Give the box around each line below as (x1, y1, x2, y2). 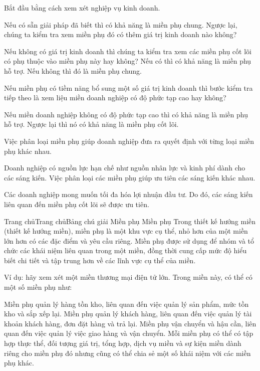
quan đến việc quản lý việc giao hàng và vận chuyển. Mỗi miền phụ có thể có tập (4, 328, 253, 338)
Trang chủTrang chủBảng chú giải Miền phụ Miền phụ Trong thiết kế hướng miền (4, 216, 256, 226)
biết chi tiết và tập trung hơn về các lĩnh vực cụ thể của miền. (4, 255, 196, 265)
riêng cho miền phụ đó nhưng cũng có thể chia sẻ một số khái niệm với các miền (4, 347, 251, 358)
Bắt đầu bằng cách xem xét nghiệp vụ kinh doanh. (4, 3, 160, 13)
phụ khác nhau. (4, 145, 52, 156)
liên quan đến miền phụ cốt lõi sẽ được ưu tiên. (4, 199, 149, 209)
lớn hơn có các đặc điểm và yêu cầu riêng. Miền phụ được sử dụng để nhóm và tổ (4, 235, 254, 246)
